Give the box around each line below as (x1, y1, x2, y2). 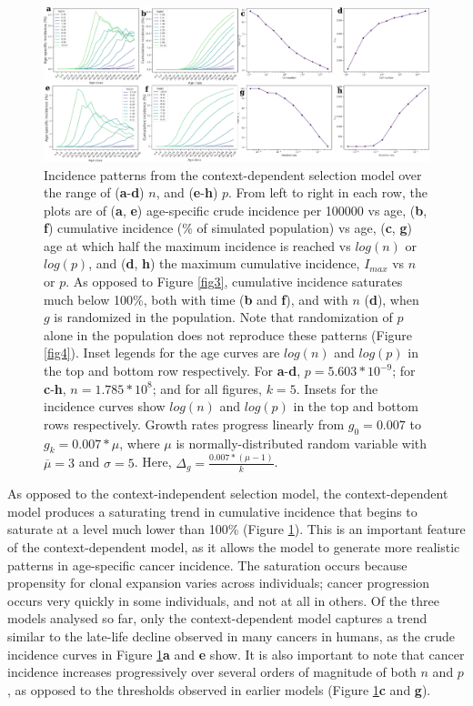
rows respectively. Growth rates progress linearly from (44, 414, 345, 433)
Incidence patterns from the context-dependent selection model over (44, 165, 422, 184)
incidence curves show (44, 397, 166, 416)
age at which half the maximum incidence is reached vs (44, 236, 351, 255)
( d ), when (364, 289, 419, 308)
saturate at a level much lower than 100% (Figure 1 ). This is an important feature (7, 519, 466, 539)
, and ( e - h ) (156, 183, 218, 202)
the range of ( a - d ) (44, 183, 145, 202)
